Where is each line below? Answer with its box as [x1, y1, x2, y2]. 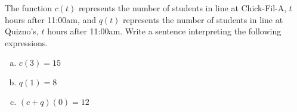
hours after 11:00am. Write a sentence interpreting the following [47, 25, 281, 37]
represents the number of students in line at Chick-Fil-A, [78, 2, 287, 14]
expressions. [5, 36, 48, 49]
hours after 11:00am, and [5, 13, 97, 25]
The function [5, 2, 52, 14]
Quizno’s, [5, 25, 39, 37]
